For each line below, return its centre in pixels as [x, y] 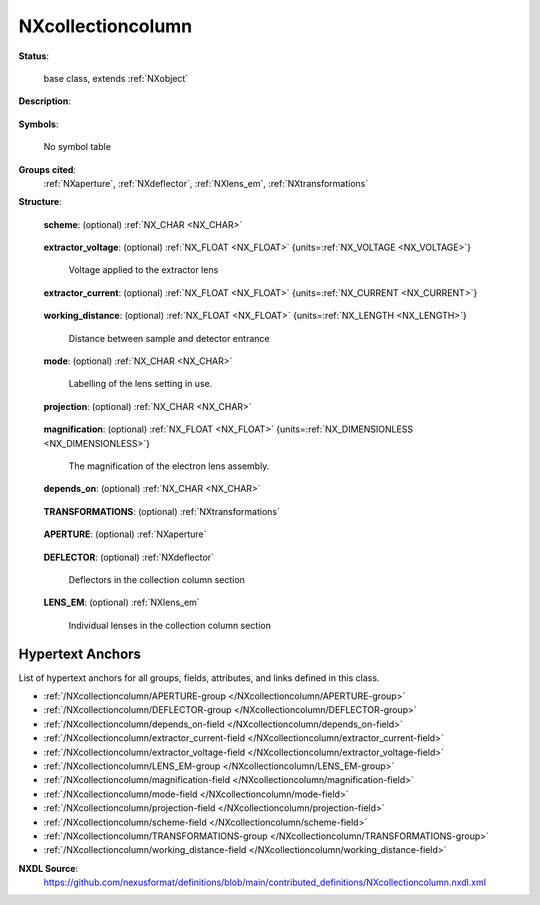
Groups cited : [47, 169]
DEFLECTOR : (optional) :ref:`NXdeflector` [129, 557]
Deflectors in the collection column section [156, 579]
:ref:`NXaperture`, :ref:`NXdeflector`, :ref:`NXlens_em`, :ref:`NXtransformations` [206, 183]
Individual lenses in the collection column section [170, 625]
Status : [34, 56]
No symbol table [77, 147]
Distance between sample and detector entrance [169, 338]
